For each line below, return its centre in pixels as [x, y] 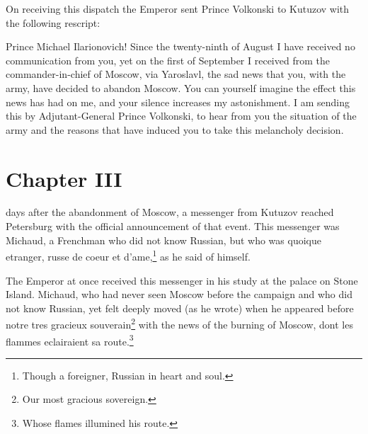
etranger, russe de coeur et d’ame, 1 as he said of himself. [128, 255]
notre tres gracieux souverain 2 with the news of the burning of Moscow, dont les [179, 323]
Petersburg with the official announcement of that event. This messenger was [173, 226]
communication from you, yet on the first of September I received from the [168, 60]
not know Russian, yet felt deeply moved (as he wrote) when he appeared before [180, 308]
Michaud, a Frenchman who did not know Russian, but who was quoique [163, 240]
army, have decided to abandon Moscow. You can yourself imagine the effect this [181, 87]
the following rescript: [53, 22]
